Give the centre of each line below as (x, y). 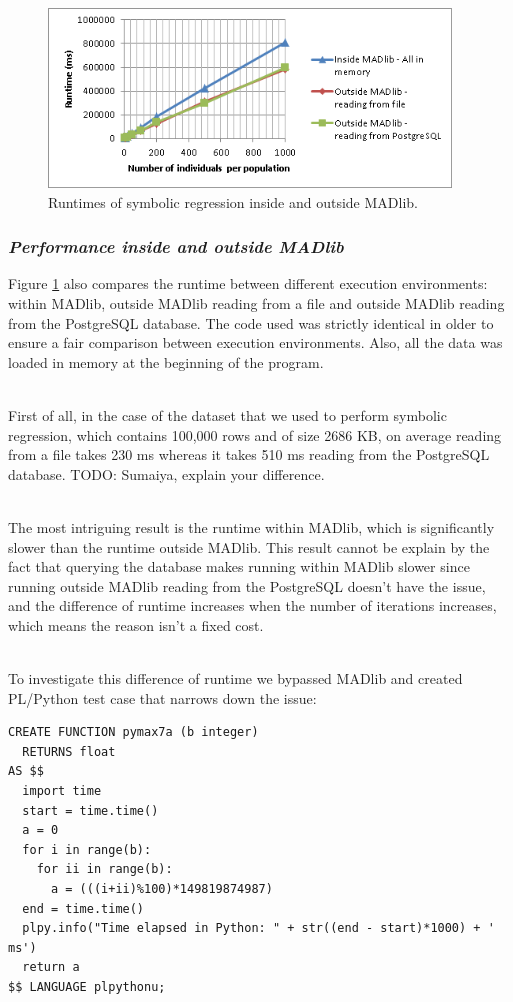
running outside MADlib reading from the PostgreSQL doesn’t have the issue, (247, 585)
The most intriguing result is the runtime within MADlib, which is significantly (251, 526)
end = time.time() (83, 908)
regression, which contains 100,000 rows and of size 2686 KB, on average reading (255, 434)
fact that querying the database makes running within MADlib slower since (239, 566)
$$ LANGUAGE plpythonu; (87, 987)
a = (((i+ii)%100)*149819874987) (161, 889)
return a (51, 967)
